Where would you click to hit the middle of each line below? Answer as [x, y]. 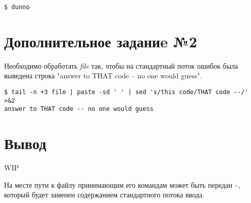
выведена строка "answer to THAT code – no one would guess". [103, 76]
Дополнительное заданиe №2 [101, 41]
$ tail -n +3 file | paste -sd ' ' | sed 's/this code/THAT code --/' [126, 92]
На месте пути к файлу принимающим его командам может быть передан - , [122, 184]
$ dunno [17, 7]
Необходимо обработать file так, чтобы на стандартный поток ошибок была [121, 65]
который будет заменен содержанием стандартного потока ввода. [104, 195]
